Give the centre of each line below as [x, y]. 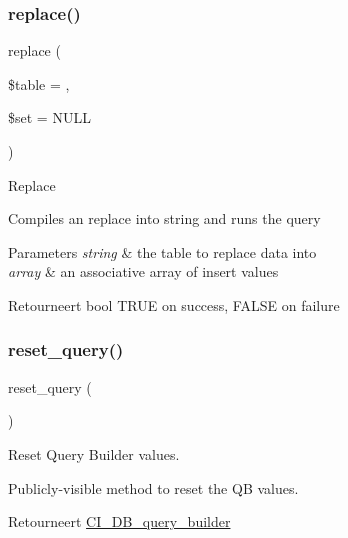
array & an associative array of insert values [143, 271]
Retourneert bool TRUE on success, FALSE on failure [174, 304]
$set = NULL [49, 117]
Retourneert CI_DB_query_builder [119, 521]
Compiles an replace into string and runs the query [164, 218]
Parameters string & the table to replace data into [162, 251]
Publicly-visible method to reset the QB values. [153, 487]
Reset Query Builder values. [94, 453]
